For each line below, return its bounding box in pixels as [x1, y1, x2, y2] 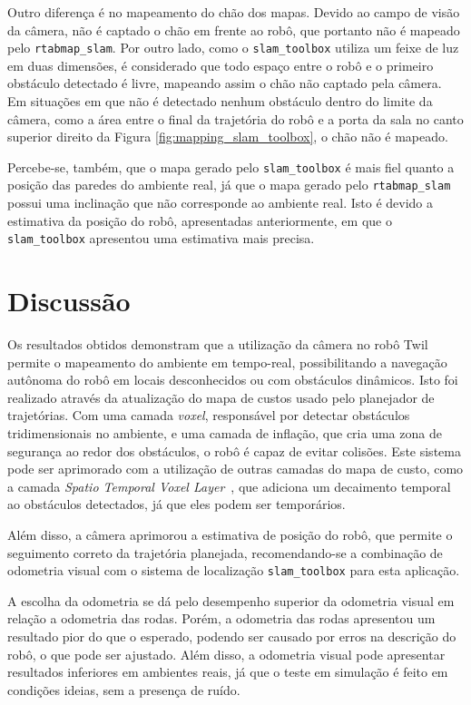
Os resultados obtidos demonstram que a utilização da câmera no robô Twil [7, 335, 428, 354]
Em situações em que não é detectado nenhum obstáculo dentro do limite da [7, 92, 433, 111]
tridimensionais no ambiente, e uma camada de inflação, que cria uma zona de [7, 424, 442, 443]
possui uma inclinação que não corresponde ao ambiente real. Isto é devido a [7, 193, 434, 212]
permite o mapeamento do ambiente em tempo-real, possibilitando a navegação [7, 352, 447, 371]
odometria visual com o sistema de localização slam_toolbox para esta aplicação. [7, 561, 460, 580]
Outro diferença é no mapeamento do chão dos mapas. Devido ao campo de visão [7, 3, 460, 21]
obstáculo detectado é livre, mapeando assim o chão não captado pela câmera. [7, 73, 442, 93]
